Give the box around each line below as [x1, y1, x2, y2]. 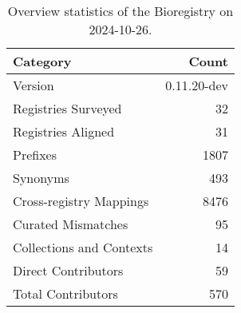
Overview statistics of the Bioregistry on [7, 2, 234, 20]
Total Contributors [13, 284, 118, 303]
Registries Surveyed [13, 99, 122, 117]
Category [13, 52, 72, 70]
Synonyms [13, 168, 69, 187]
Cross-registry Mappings [13, 192, 149, 210]
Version [13, 76, 54, 94]
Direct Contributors [13, 261, 124, 279]
